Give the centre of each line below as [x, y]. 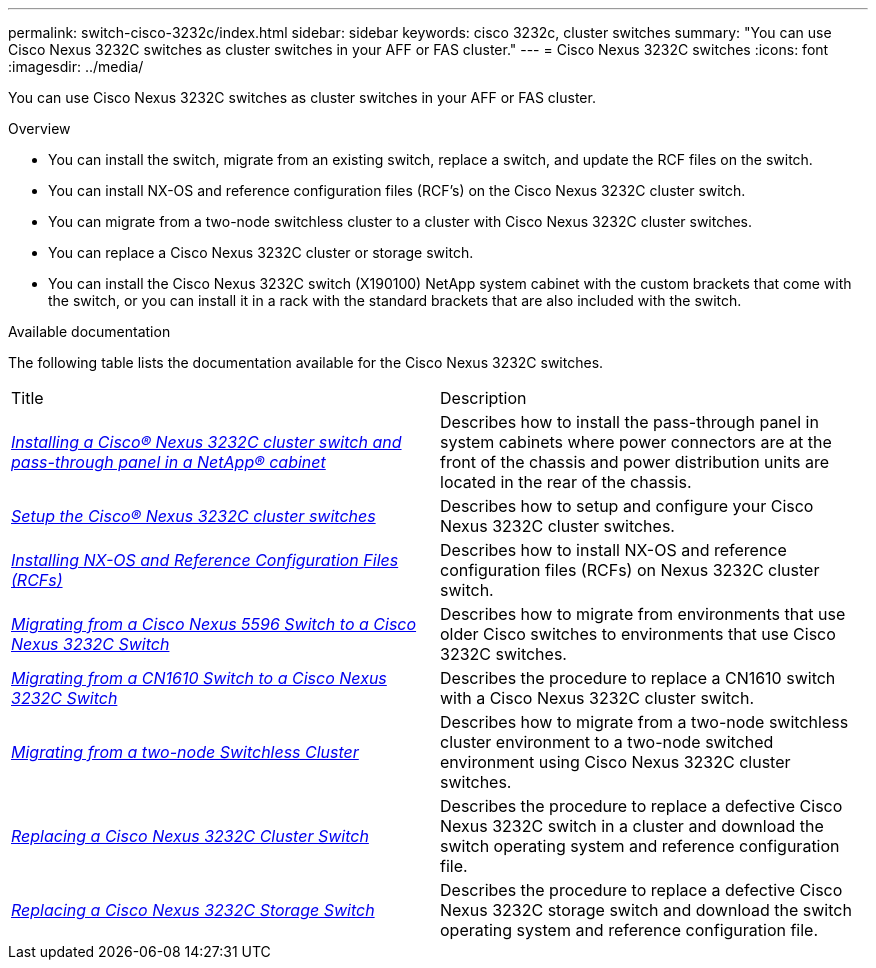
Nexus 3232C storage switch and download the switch [646, 910]
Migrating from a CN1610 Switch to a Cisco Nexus [199, 678]
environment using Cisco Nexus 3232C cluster [615, 762]
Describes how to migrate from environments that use [643, 614]
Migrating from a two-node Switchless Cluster [185, 752]
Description [483, 398]
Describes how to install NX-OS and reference [613, 550]
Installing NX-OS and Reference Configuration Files [205, 560]
